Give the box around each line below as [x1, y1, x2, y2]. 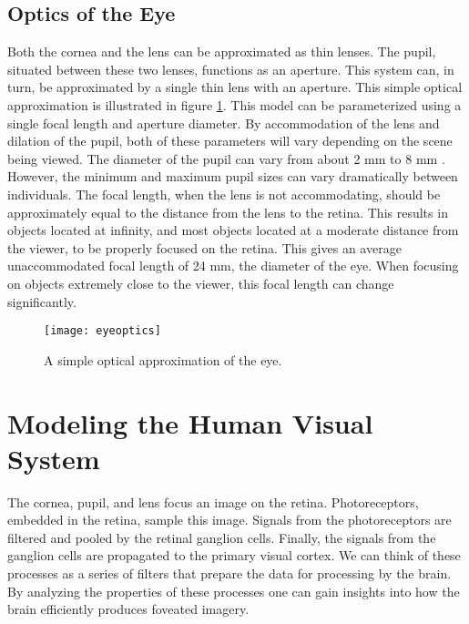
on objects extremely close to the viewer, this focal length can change [7, 273, 394, 292]
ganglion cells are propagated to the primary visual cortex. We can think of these [7, 546, 461, 565]
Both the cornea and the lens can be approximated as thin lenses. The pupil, [7, 42, 436, 61]
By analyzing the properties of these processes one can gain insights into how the [7, 581, 460, 600]
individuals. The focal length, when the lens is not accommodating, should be [7, 184, 441, 203]
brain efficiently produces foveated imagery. [7, 599, 250, 619]
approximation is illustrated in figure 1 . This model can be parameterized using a [7, 95, 462, 114]
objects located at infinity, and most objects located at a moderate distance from [7, 220, 459, 240]
